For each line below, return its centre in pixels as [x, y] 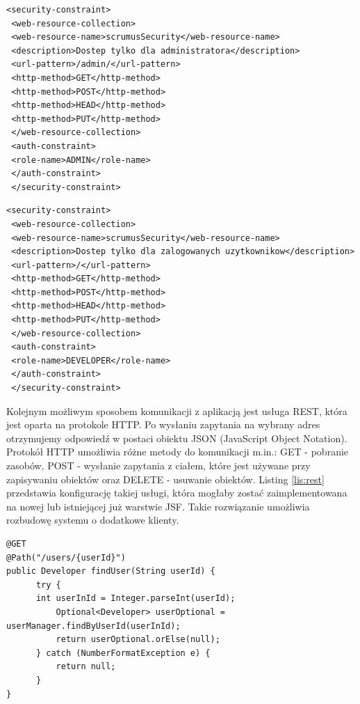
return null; [86, 667]
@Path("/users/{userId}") [66, 557]
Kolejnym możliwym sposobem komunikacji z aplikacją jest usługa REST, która [177, 410]
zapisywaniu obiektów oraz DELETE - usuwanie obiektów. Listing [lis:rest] [165, 479]
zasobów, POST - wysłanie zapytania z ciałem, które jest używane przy [158, 465]
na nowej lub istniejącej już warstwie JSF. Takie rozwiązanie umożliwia [158, 506]
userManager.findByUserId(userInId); [93, 626]
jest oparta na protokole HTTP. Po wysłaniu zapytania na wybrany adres [163, 424]
